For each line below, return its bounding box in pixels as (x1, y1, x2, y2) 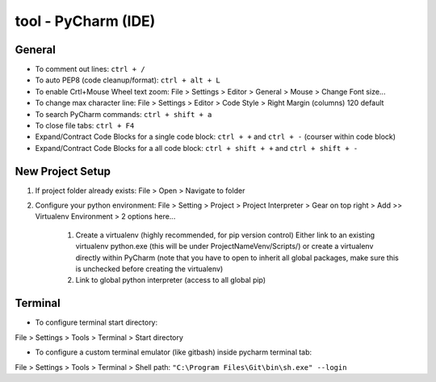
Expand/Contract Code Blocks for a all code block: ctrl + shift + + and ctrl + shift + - (35, 143, 358, 153)
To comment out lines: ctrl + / (35, 65, 145, 74)
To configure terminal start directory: (35, 317, 158, 327)
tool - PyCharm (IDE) (15, 12, 156, 30)
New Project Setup (15, 164, 111, 178)
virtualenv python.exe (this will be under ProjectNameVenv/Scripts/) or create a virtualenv (75, 241, 374, 251)
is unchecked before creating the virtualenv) (75, 264, 224, 274)
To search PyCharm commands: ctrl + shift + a (35, 109, 212, 119)
